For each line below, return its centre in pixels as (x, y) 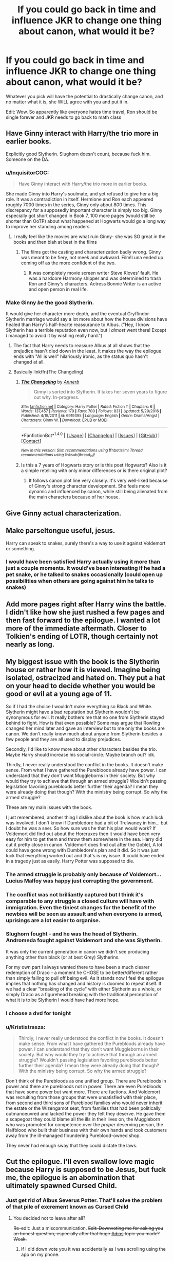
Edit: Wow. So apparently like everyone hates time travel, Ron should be (82, 112)
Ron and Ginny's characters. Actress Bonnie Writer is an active (95, 284)
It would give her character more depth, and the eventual (66, 314)
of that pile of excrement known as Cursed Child (67, 1207)
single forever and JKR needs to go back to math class (64, 117)
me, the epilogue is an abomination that (70, 1178)
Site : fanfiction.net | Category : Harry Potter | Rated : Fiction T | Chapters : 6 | (88, 407)
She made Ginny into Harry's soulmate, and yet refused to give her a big (82, 194)
